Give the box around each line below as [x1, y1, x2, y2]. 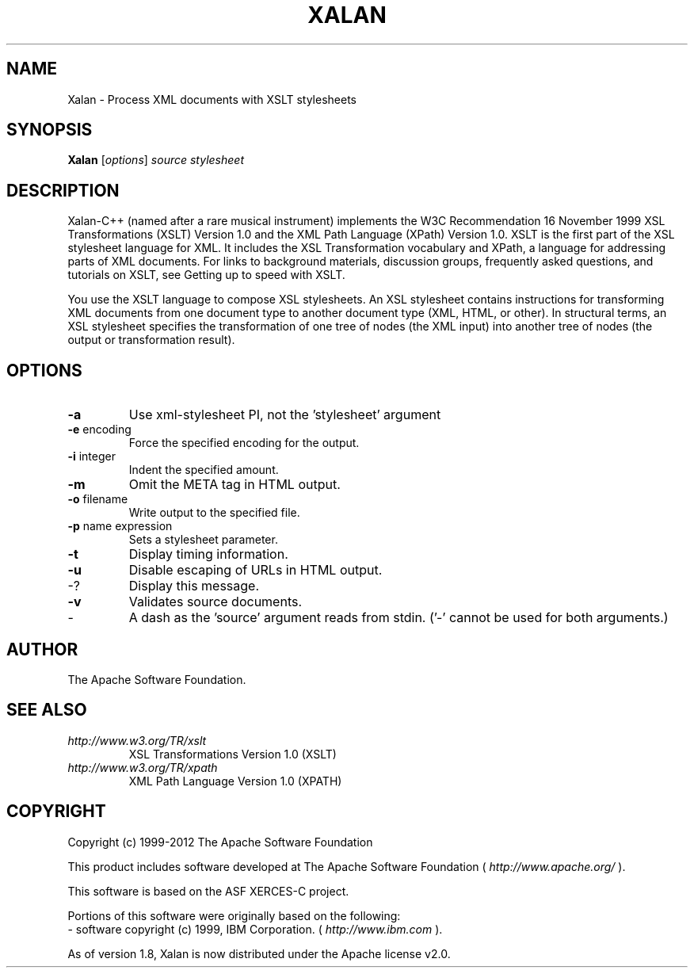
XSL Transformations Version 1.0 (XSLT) [128, 747, 337, 761]
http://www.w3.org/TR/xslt [67, 733, 207, 747]
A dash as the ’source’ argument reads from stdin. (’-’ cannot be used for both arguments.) [128, 609, 669, 626]
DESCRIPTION [6, 180, 120, 201]
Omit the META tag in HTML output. [128, 476, 341, 493]
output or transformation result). [67, 333, 235, 347]
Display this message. [128, 578, 260, 594]
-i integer [67, 449, 116, 464]
